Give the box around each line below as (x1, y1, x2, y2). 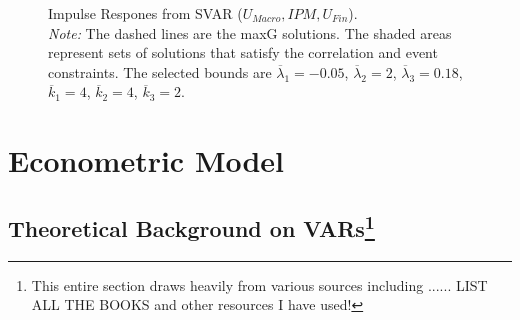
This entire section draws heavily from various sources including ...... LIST (31, 274, 488, 295)
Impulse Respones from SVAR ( (48, 3, 243, 23)
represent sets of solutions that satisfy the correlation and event (48, 42, 438, 63)
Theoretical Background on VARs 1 (8, 208, 375, 243)
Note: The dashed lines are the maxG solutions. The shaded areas (48, 22, 452, 43)
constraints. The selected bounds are (48, 61, 272, 82)
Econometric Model (8, 140, 285, 181)
